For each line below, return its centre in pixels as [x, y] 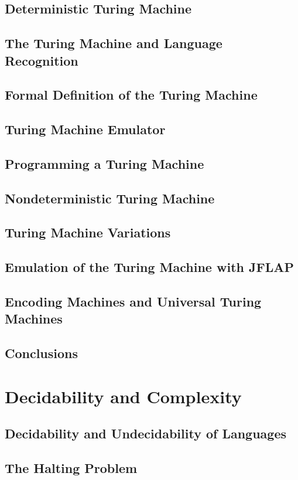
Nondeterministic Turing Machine [110, 198]
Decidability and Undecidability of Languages [146, 433]
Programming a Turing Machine [105, 163]
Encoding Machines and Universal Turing [133, 302]
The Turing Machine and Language [114, 43]
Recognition [42, 60]
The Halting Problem [71, 468]
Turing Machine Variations [88, 232]
